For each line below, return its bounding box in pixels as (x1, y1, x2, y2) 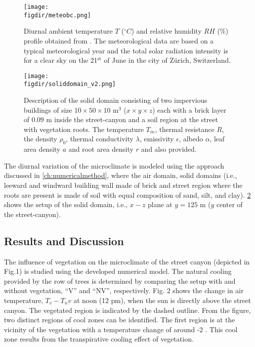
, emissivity (139, 133, 174, 144)
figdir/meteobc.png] (24, 11, 91, 19)
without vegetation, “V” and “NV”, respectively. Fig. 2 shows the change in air (4, 285, 244, 296)
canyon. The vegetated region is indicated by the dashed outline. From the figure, (4, 304, 251, 315)
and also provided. (141, 144, 197, 154)
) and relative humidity (131, 26, 202, 36)
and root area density (68, 144, 133, 154)
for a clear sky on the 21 (24, 55, 98, 65)
